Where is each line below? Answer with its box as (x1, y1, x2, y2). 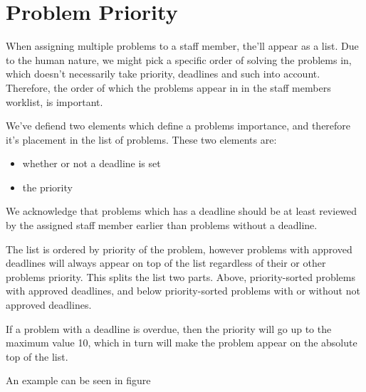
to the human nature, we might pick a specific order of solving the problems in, (6, 52, 352, 67)
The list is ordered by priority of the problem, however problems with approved (6, 241, 352, 256)
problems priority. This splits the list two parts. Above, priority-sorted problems (6, 269, 355, 284)
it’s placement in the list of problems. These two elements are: (6, 132, 277, 147)
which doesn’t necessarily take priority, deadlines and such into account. (6, 66, 320, 81)
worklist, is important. (6, 94, 103, 109)
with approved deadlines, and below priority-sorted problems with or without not (6, 283, 360, 298)
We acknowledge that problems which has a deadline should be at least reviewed (6, 203, 357, 218)
